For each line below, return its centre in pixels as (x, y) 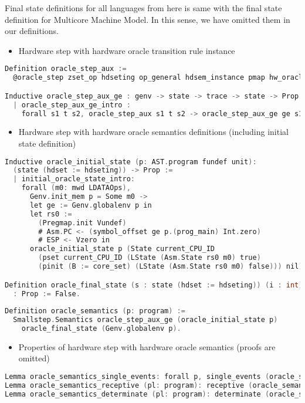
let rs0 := (51, 214)
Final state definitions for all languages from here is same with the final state (143, 8)
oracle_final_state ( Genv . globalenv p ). (101, 329)
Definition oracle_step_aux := (66, 69)
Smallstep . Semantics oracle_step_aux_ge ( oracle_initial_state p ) (145, 320)
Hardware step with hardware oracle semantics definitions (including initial (153, 132)
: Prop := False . (47, 294)
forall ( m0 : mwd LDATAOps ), (76, 188)
